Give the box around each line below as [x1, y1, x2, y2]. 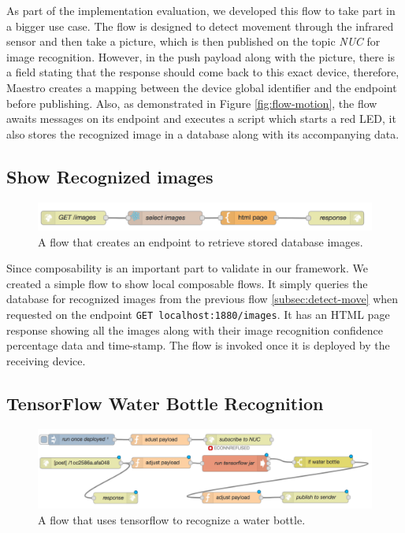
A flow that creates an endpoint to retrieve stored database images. [38, 233, 363, 250]
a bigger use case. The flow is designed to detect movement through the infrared [6, 17, 394, 34]
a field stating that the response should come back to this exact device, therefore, [6, 64, 399, 80]
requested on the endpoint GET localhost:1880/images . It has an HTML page [6, 305, 390, 322]
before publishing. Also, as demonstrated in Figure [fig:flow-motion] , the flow [6, 94, 377, 111]
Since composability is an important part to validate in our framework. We [6, 260, 368, 276]
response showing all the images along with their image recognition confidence [6, 321, 383, 338]
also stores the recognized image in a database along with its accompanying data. [6, 125, 399, 142]
